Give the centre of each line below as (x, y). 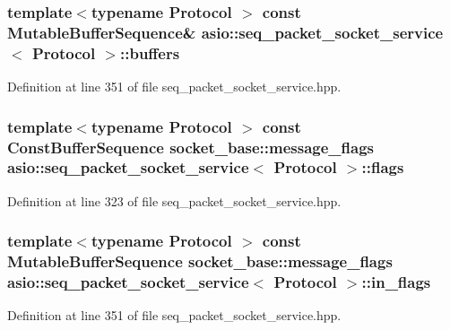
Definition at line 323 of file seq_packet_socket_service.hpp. (174, 200)
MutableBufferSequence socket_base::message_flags (200, 261)
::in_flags (396, 282)
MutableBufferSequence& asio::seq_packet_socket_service (225, 32)
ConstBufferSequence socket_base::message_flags (190, 147)
